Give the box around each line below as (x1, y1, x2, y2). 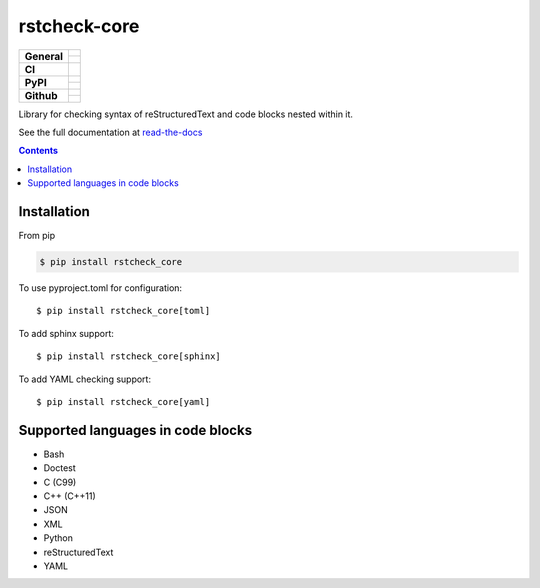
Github (24, 88, 58, 102)
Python (43, 532, 74, 544)
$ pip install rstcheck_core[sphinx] (36, 351, 222, 362)
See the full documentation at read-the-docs (18, 126, 203, 138)
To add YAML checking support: (18, 373, 152, 385)
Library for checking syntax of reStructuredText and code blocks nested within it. (18, 108, 354, 120)
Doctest (43, 462, 77, 474)
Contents (18, 145, 59, 157)
